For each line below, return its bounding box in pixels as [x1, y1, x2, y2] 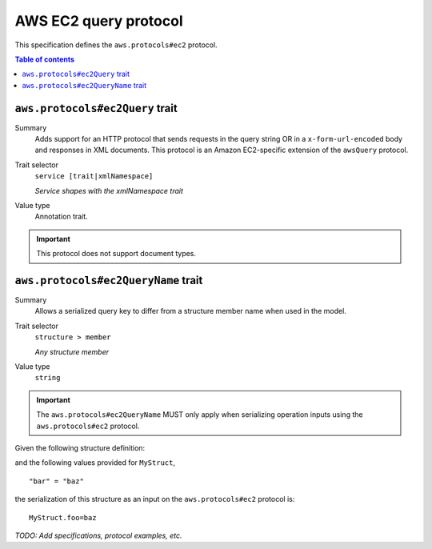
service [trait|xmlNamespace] [34, 172, 154, 181]
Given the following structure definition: [14, 443, 146, 452]
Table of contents [14, 54, 75, 64]
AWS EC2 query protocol [14, 12, 183, 30]
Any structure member [34, 347, 110, 356]
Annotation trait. [34, 212, 88, 222]
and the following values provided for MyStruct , [14, 458, 176, 467]
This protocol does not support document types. [36, 249, 196, 258]
